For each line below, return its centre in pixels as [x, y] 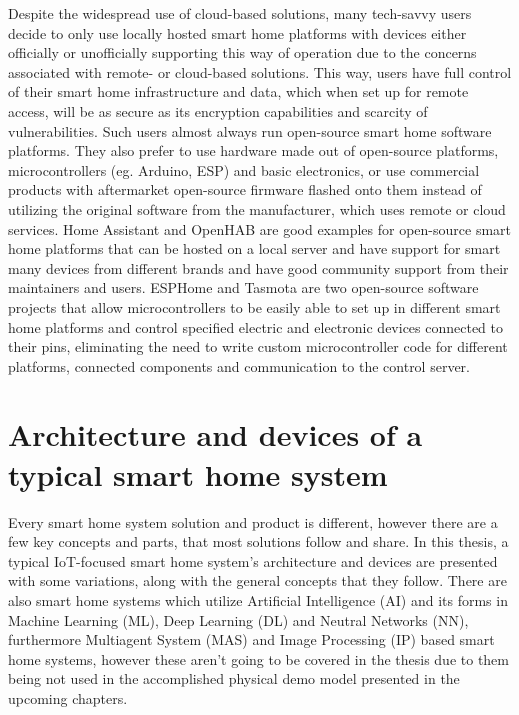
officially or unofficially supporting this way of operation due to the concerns [242, 52]
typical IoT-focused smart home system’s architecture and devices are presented [253, 560]
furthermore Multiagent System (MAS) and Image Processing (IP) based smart [251, 639]
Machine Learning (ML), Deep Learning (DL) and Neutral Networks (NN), [238, 619]
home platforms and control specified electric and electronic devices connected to [256, 326]
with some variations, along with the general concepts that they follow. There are [257, 580]
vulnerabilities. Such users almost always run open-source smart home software [250, 130]
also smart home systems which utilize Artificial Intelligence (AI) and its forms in [258, 599]
